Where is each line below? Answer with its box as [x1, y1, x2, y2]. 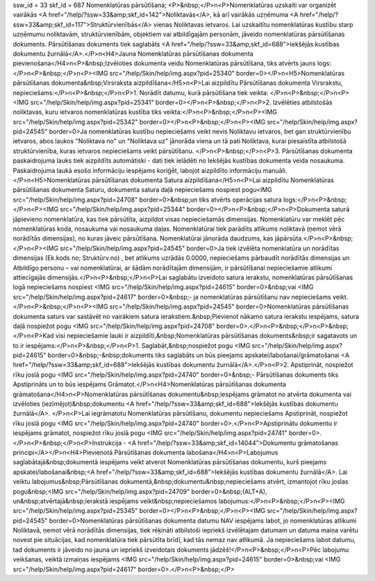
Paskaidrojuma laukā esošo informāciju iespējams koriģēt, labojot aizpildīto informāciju [12, 166, 262, 174]
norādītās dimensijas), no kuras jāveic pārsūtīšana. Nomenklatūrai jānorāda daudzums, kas [12, 234, 274, 243]
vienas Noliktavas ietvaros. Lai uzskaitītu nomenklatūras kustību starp [153, 20, 353, 28]
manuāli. [262, 166, 287, 174]
